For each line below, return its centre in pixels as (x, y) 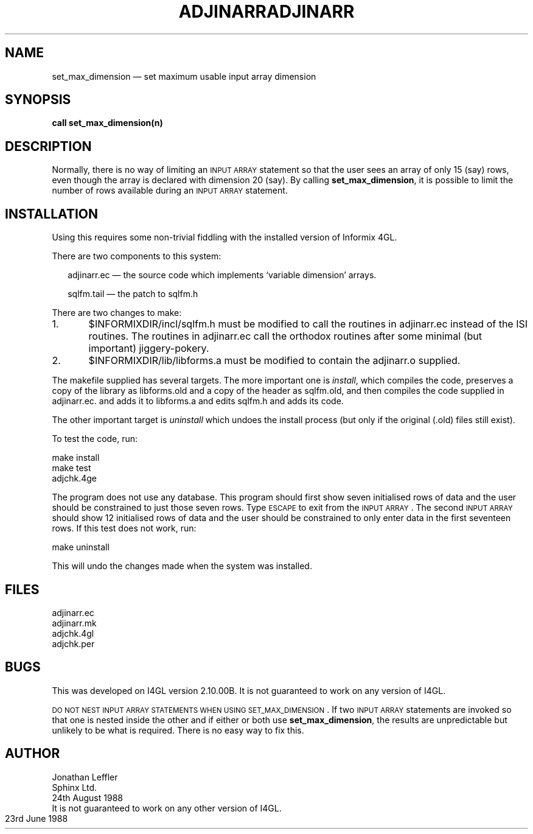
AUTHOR (33, 754)
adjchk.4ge (74, 478)
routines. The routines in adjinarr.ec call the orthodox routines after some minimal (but (285, 336)
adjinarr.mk (74, 623)
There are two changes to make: (117, 313)
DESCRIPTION (48, 146)
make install (76, 458)
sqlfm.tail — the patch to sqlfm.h (133, 294)
